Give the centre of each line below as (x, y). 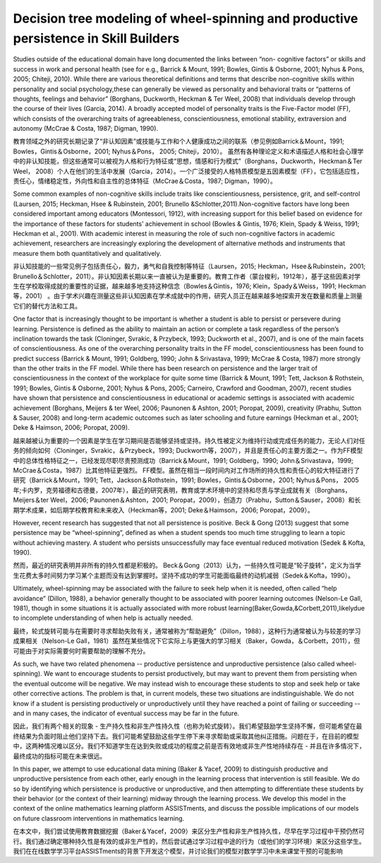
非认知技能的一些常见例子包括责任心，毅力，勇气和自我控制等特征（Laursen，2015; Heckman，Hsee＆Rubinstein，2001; (189, 266)
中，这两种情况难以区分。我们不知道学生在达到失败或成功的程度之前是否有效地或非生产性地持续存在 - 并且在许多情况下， (189, 746)
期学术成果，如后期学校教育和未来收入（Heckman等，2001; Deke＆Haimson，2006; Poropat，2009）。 (163, 510)
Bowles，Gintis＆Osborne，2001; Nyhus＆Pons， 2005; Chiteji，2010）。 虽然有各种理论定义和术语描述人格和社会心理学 (188, 151)
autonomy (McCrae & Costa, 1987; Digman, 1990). (86, 129)
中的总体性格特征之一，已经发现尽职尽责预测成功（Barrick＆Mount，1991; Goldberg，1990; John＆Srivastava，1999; (183, 460)
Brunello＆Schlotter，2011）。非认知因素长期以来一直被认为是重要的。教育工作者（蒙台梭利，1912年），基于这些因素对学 (187, 276)
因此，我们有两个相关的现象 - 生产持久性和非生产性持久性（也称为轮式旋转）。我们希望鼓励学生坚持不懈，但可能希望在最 (188, 726)
